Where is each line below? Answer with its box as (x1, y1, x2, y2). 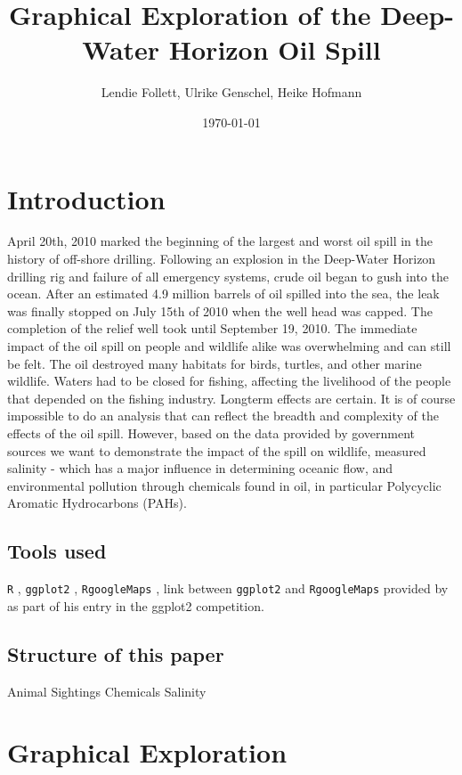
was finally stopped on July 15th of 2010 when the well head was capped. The (7, 301, 433, 320)
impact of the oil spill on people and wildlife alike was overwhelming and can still (7, 337, 451, 355)
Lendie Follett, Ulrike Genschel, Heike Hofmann (101, 83, 362, 102)
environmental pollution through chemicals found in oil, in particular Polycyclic (7, 476, 442, 494)
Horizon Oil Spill (168, 31, 381, 68)
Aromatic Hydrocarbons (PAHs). (7, 494, 187, 512)
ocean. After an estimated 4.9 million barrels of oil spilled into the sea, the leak (7, 284, 440, 303)
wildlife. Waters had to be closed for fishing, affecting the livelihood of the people (7, 371, 451, 390)
